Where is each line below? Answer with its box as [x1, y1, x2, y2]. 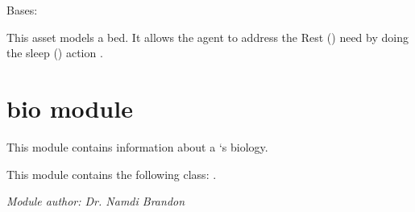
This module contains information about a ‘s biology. [6, 138, 268, 155]
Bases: [6, 2, 38, 18]
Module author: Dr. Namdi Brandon [6, 193, 185, 210]
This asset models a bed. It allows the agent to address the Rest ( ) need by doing [6, 28, 409, 45]
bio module [6, 91, 133, 124]
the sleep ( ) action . [6, 44, 103, 61]
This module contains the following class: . [6, 165, 217, 182]
